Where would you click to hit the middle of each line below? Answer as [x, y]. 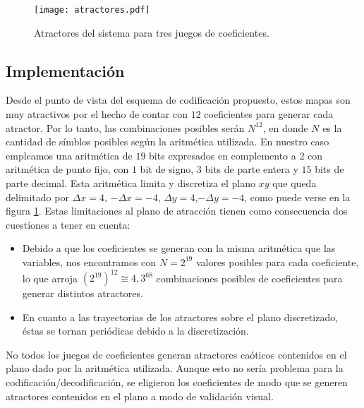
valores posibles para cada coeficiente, [277, 262]
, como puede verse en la [297, 197]
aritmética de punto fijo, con [67, 169]
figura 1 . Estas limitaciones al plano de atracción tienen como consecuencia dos [177, 211]
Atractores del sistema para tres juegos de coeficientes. [152, 32]
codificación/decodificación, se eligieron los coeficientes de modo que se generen [177, 382]
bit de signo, [167, 169]
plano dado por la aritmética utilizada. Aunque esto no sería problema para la [175, 368]
